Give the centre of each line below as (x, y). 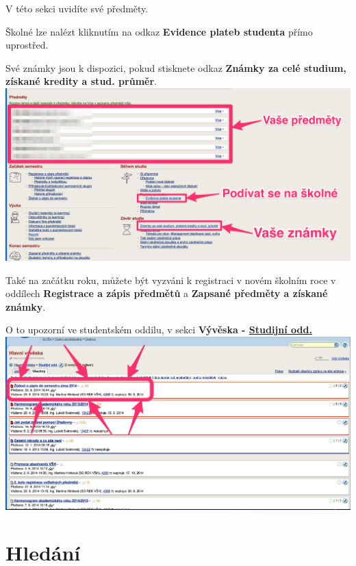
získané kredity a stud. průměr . (81, 81)
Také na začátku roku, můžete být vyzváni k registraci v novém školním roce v (171, 280)
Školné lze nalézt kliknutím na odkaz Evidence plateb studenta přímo (159, 31)
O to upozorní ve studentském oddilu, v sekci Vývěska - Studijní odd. (159, 330)
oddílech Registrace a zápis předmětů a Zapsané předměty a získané (167, 293)
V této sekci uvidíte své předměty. (77, 8)
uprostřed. (27, 45)
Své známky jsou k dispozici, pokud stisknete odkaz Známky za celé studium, (176, 67)
